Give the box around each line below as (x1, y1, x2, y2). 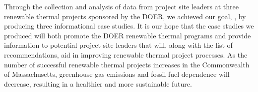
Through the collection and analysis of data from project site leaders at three (4, 1, 239, 11)
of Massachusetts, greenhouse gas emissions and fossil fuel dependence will (4, 69, 230, 79)
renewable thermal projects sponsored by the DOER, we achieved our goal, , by (4, 11, 246, 21)
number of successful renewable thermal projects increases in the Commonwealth (4, 59, 250, 69)
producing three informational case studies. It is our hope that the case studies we (4, 21, 254, 31)
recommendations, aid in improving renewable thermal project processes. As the (4, 49, 248, 60)
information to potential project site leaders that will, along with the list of (4, 40, 233, 50)
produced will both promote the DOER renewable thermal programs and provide (4, 30, 251, 40)
